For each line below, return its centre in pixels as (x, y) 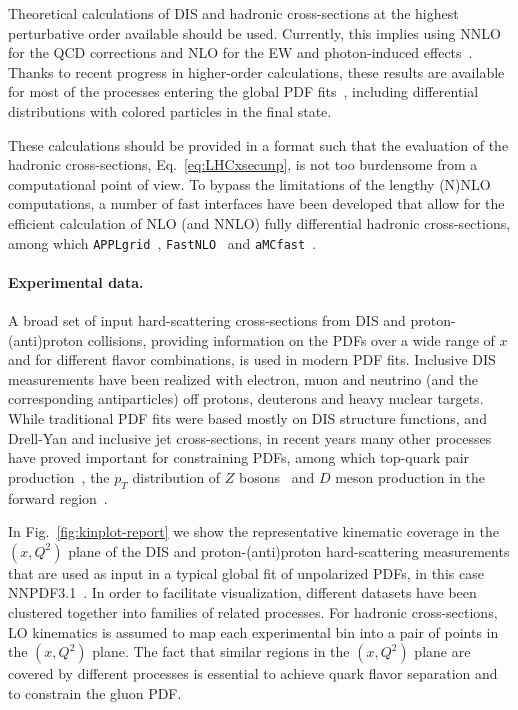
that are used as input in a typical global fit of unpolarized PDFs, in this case (246, 572)
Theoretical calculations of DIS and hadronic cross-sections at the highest (233, 13)
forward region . (58, 497)
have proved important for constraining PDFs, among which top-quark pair (239, 457)
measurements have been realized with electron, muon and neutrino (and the (243, 378)
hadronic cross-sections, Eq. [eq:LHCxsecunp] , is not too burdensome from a (243, 164)
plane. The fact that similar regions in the (221, 651)
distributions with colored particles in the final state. (170, 110)
